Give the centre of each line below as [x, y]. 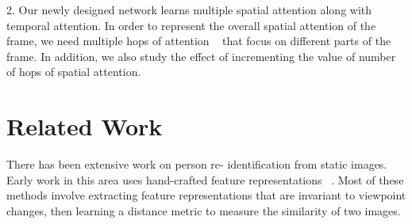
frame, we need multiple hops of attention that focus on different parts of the [199, 41]
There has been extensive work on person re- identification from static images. [197, 164]
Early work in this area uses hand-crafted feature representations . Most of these [205, 179]
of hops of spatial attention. [74, 72]
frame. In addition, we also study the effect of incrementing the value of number [201, 56]
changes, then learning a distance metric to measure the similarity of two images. [204, 210]
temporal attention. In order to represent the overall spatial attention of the [191, 25]
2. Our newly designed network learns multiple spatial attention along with [189, 9]
